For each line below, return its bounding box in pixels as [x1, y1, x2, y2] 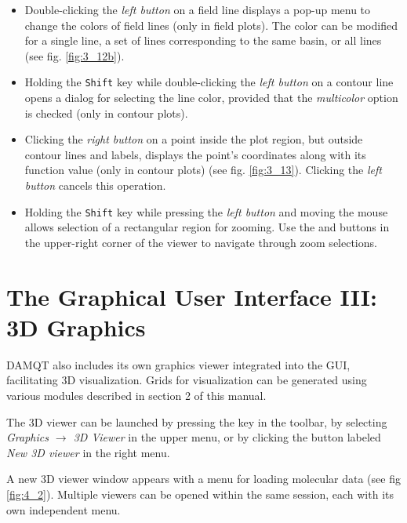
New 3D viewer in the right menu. [6, 444, 170, 460]
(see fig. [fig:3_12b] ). [24, 47, 125, 64]
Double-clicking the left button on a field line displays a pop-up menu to [24, 2, 371, 17]
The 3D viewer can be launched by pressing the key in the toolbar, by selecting [6, 413, 387, 430]
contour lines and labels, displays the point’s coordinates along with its [24, 146, 366, 162]
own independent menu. [6, 501, 121, 518]
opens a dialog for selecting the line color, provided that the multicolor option [24, 89, 398, 106]
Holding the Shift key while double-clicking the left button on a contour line [24, 74, 394, 90]
